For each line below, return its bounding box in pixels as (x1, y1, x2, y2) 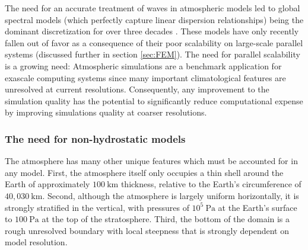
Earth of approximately (5, 178, 90, 190)
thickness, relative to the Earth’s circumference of (120, 178, 301, 190)
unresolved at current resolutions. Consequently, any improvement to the (5, 83, 269, 95)
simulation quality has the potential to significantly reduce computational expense (5, 94, 303, 107)
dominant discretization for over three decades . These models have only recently (5, 25, 299, 37)
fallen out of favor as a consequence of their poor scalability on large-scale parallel (5, 36, 303, 49)
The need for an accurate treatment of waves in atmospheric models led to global (5, 2, 300, 14)
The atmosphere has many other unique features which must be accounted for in (5, 155, 298, 167)
